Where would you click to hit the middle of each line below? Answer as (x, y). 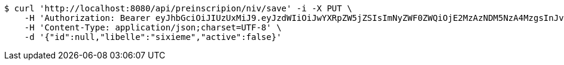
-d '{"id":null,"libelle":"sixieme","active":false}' (153, 37)
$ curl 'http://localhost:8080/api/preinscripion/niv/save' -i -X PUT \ (178, 8)
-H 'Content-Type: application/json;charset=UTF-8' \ (153, 27)
